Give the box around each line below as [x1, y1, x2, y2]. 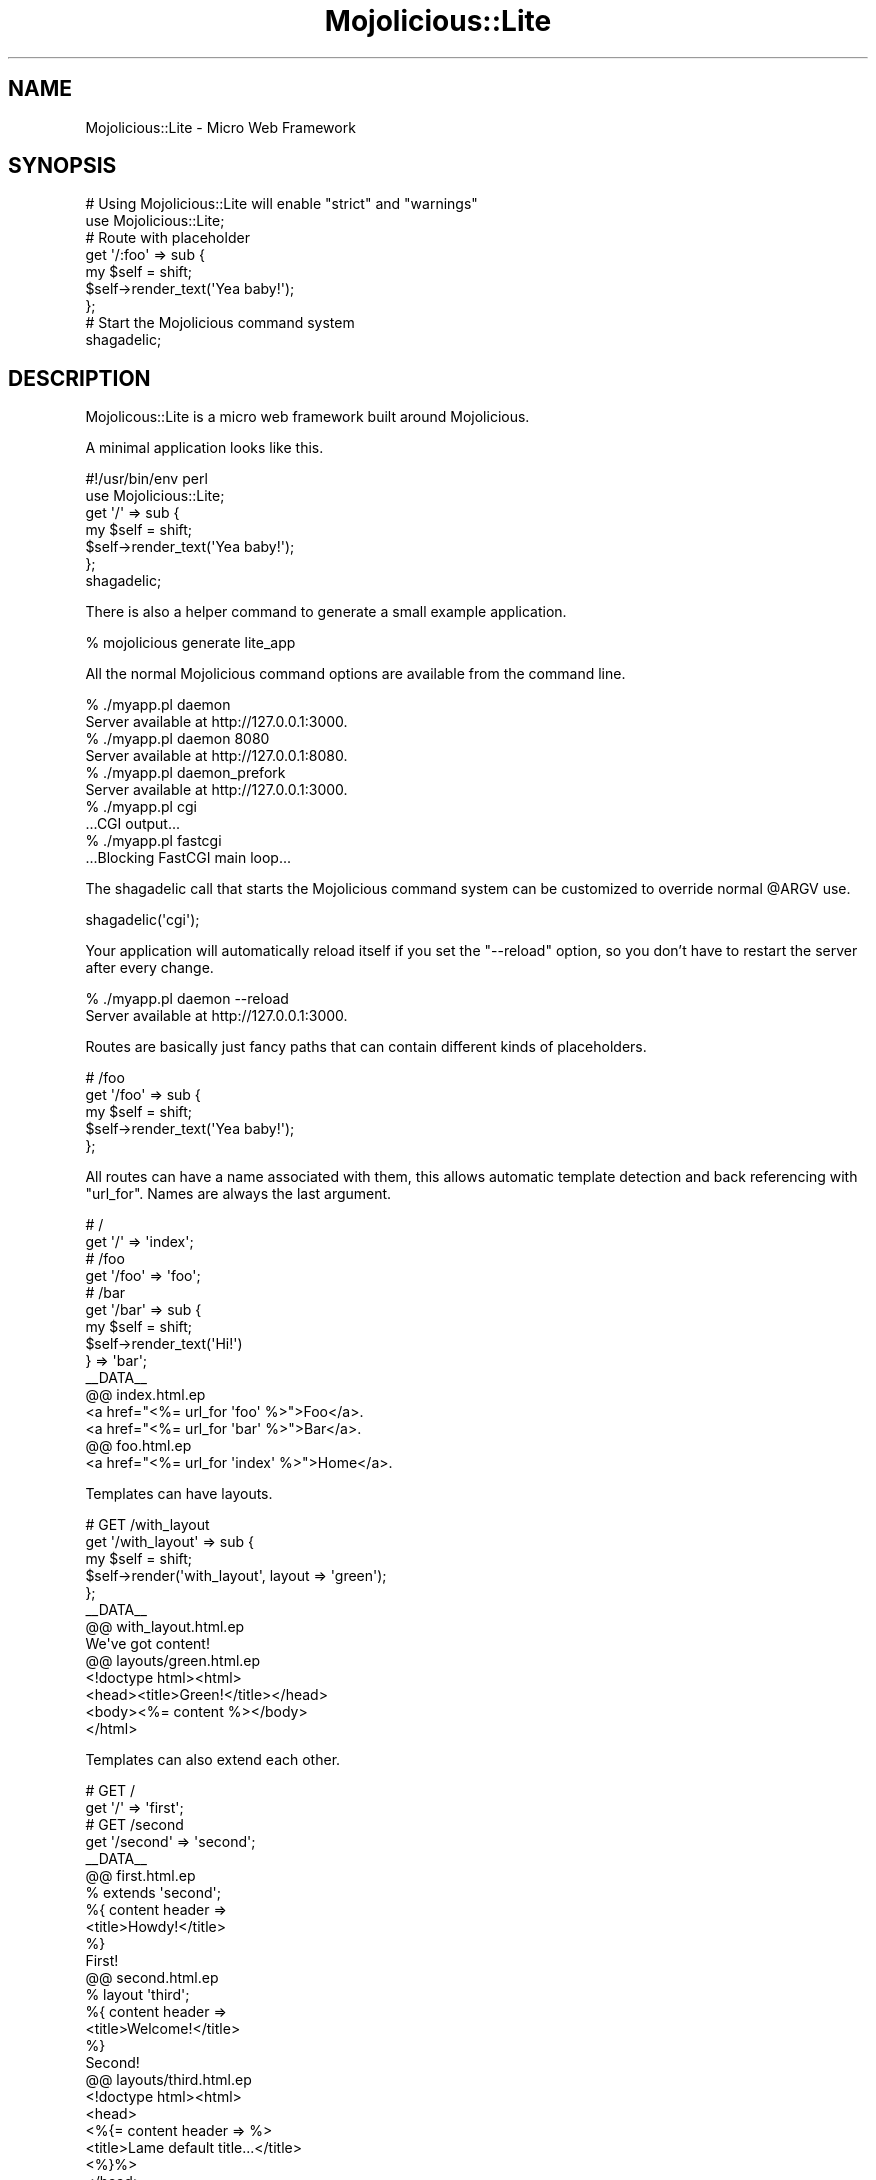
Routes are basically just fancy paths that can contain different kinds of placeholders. [85, 1038, 647, 1056]
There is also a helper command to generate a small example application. [85, 603, 567, 621]
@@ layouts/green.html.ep [85, 1652, 261, 1670]
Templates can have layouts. [85, 1485, 273, 1503]
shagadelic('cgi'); [85, 911, 200, 929]
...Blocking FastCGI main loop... [85, 849, 292, 867]
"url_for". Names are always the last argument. [85, 1185, 392, 1203]
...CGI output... [85, 815, 181, 833]
